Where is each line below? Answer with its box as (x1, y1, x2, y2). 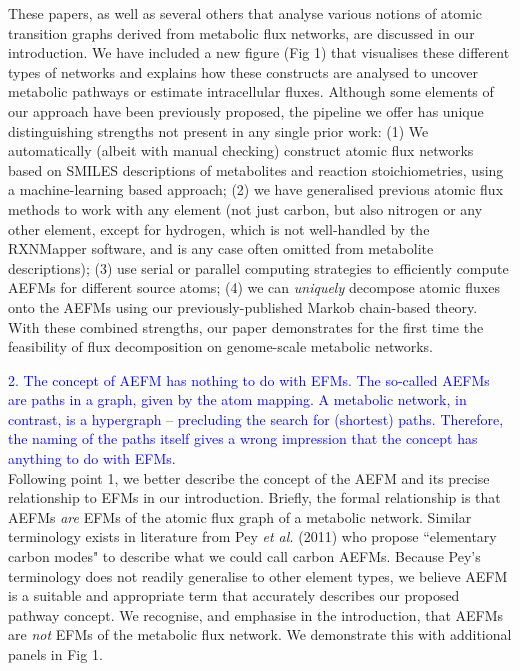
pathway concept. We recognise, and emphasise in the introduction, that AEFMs (8, 604, 504, 625)
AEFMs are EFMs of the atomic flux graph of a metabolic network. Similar (8, 506, 472, 527)
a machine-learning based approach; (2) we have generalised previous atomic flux (8, 179, 504, 200)
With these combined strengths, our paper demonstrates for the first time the (8, 316, 484, 337)
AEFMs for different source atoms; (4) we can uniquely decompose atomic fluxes (8, 277, 500, 298)
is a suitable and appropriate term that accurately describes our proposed (8, 585, 460, 606)
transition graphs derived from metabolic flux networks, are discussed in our (8, 22, 475, 43)
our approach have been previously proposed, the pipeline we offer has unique (8, 100, 484, 121)
